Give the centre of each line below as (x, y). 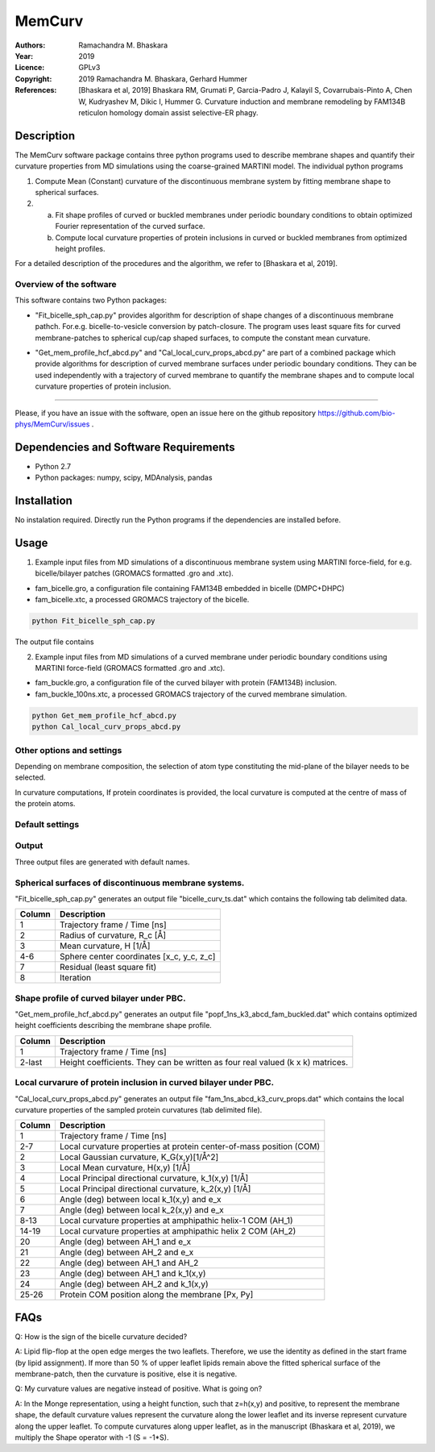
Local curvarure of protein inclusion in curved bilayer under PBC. (144, 1083)
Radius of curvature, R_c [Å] (113, 935)
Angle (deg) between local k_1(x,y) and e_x (140, 1200)
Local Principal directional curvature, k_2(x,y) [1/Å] (155, 1189)
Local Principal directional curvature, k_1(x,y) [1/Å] (154, 1179)
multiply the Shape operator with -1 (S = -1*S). (92, 1437)
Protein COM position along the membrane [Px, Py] (156, 1295)
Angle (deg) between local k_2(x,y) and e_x (142, 1210)
